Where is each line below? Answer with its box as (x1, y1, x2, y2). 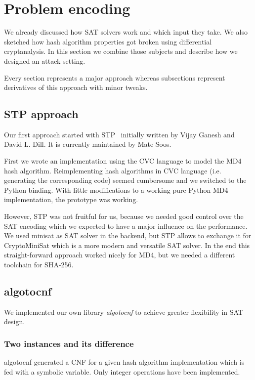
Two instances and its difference (4, 337, 134, 349)
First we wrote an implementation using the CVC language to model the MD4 (4, 156, 242, 166)
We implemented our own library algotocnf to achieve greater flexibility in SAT (4, 306, 243, 317)
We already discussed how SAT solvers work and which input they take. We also (4, 27, 248, 37)
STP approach (4, 106, 79, 122)
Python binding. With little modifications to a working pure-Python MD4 (4, 184, 228, 195)
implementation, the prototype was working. (4, 194, 138, 205)
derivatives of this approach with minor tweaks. (4, 82, 148, 92)
